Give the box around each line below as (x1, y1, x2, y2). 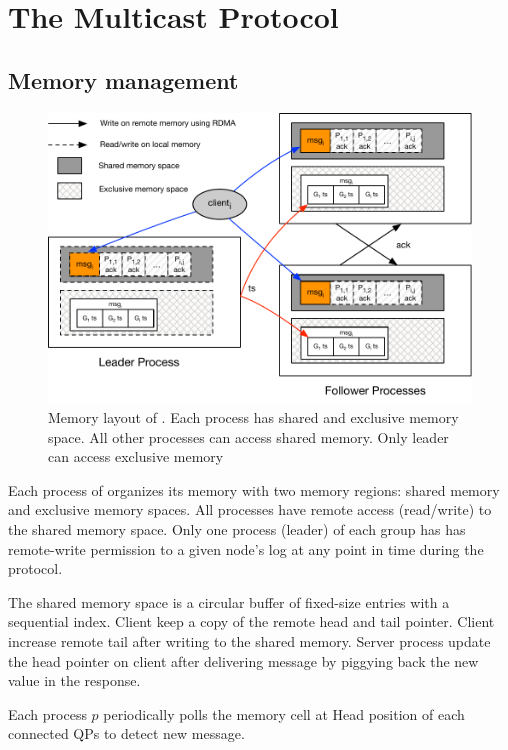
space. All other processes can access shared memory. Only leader (48, 426, 449, 447)
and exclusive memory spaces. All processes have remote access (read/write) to (8, 499, 492, 520)
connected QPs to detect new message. (8, 723, 245, 744)
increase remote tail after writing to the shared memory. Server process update (8, 631, 491, 652)
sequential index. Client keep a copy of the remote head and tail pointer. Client (8, 611, 495, 632)
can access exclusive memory (48, 446, 224, 467)
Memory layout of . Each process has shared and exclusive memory (48, 407, 459, 428)
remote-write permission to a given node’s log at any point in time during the (8, 538, 484, 559)
